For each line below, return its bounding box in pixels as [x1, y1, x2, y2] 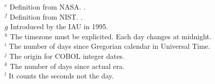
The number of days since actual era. [10, 60, 125, 71]
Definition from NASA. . [10, 2, 86, 12]
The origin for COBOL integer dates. [9, 50, 124, 61]
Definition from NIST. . [10, 11, 83, 22]
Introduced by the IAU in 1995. [10, 21, 108, 32]
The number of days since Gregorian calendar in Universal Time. [9, 41, 210, 51]
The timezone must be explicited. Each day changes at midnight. [10, 31, 211, 41]
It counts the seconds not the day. [9, 70, 114, 81]
